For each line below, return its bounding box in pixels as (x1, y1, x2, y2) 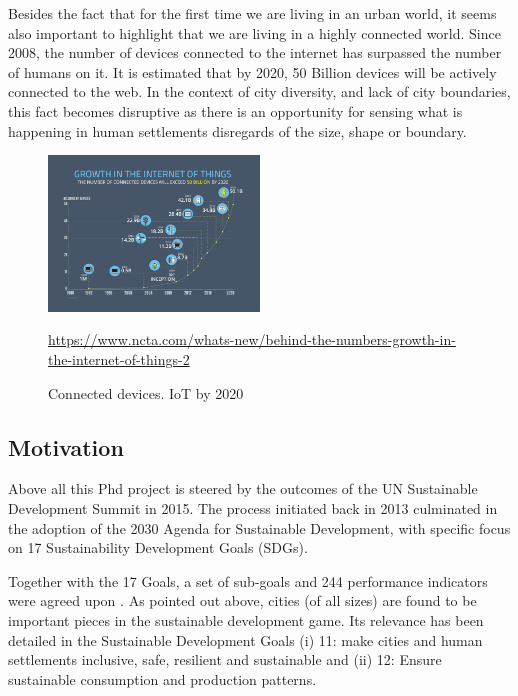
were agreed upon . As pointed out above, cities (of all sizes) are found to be (8, 590, 477, 611)
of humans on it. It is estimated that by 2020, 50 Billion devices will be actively (8, 61, 497, 82)
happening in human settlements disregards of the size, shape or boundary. (8, 120, 467, 141)
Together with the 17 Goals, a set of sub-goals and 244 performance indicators (8, 570, 488, 591)
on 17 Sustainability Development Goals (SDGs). (8, 537, 308, 558)
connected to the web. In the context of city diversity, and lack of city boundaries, (8, 81, 511, 102)
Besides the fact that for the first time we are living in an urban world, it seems (8, 3, 497, 23)
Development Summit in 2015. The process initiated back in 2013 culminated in (8, 497, 498, 518)
